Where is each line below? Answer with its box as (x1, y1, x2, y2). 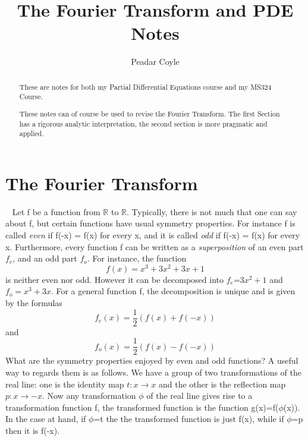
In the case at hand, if (5, 412, 86, 425)
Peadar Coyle (131, 55, 180, 68)
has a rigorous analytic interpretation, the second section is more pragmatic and (19, 118, 268, 128)
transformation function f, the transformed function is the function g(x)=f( (5, 401, 279, 413)
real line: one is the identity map (5, 377, 124, 390)
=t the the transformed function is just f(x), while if (93, 412, 284, 425)
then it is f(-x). (5, 424, 60, 436)
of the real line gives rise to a (146, 389, 253, 402)
